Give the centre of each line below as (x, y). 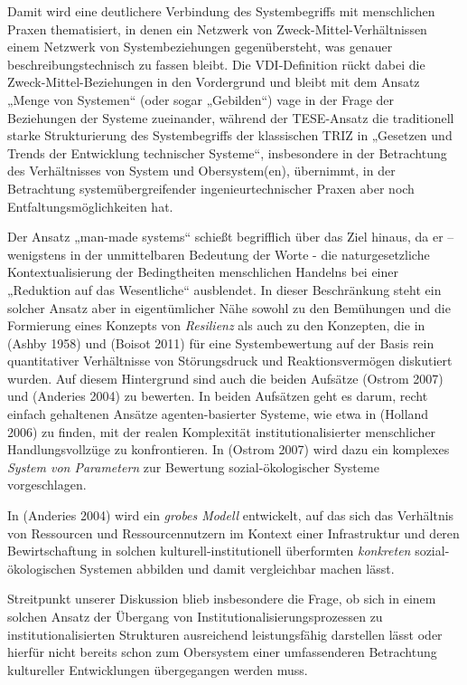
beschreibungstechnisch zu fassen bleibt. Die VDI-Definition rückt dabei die (216, 64)
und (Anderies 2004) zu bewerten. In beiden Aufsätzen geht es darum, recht (218, 396)
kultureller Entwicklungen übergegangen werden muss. (158, 669)
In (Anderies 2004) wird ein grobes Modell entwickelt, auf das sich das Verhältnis (231, 515)
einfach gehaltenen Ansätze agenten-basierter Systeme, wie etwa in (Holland (218, 414)
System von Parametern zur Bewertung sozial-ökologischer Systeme (193, 466)
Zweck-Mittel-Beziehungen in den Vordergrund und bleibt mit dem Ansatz (214, 82)
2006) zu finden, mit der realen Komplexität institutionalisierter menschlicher (222, 431)
